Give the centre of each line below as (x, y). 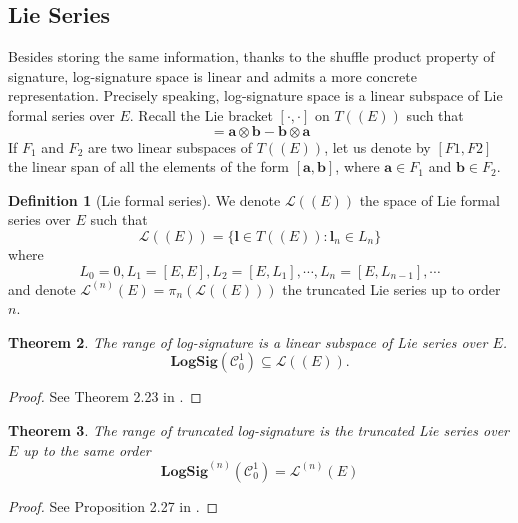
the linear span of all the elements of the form (148, 166)
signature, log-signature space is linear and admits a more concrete (212, 75)
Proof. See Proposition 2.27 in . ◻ (113, 505)
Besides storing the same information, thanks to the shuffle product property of (251, 56)
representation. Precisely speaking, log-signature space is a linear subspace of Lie (255, 95)
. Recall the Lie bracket (201, 114)
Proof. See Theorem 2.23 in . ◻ (105, 396)
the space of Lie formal (429, 199)
